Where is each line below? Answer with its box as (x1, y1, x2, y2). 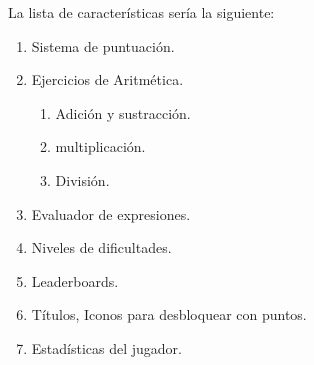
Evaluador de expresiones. (31, 203, 191, 224)
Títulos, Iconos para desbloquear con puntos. (31, 304, 307, 325)
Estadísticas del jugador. (31, 337, 183, 358)
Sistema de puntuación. (31, 35, 175, 56)
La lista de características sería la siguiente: (8, 2, 275, 22)
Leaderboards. (31, 270, 119, 291)
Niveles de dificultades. (31, 237, 172, 258)
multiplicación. (55, 136, 146, 157)
